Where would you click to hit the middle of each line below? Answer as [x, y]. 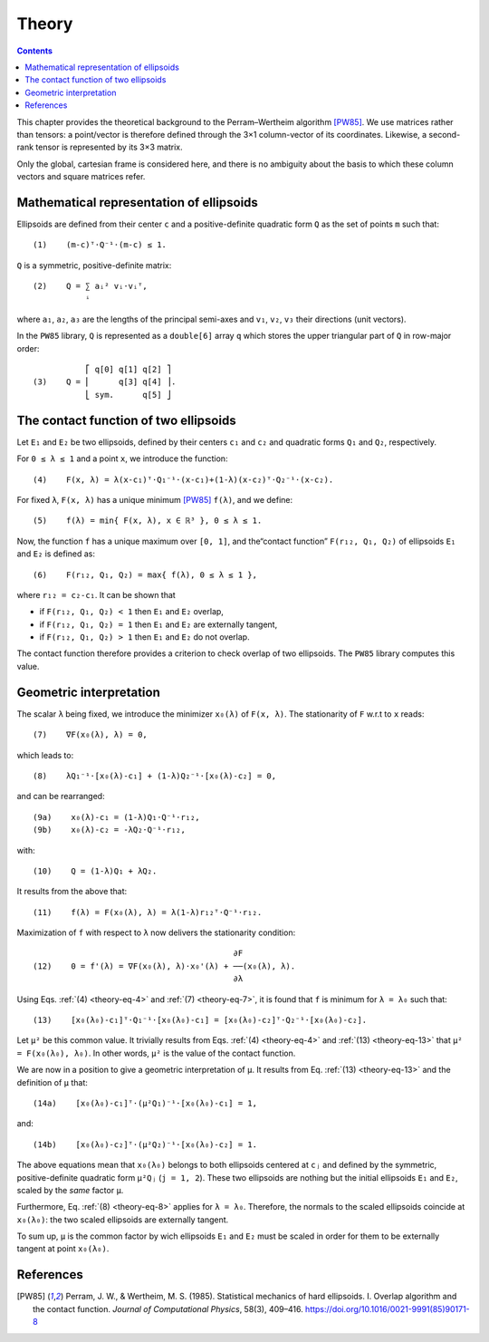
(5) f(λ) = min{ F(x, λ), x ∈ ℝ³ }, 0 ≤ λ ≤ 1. [148, 521]
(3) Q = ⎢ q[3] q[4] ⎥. [105, 382]
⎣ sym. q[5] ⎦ [128, 395]
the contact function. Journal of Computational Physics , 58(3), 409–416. [168, 1308]
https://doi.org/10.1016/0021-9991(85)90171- [387, 1308]
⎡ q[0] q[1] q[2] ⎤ [128, 370]
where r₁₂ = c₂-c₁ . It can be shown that [96, 594]
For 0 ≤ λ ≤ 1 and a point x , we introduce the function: [122, 459]
